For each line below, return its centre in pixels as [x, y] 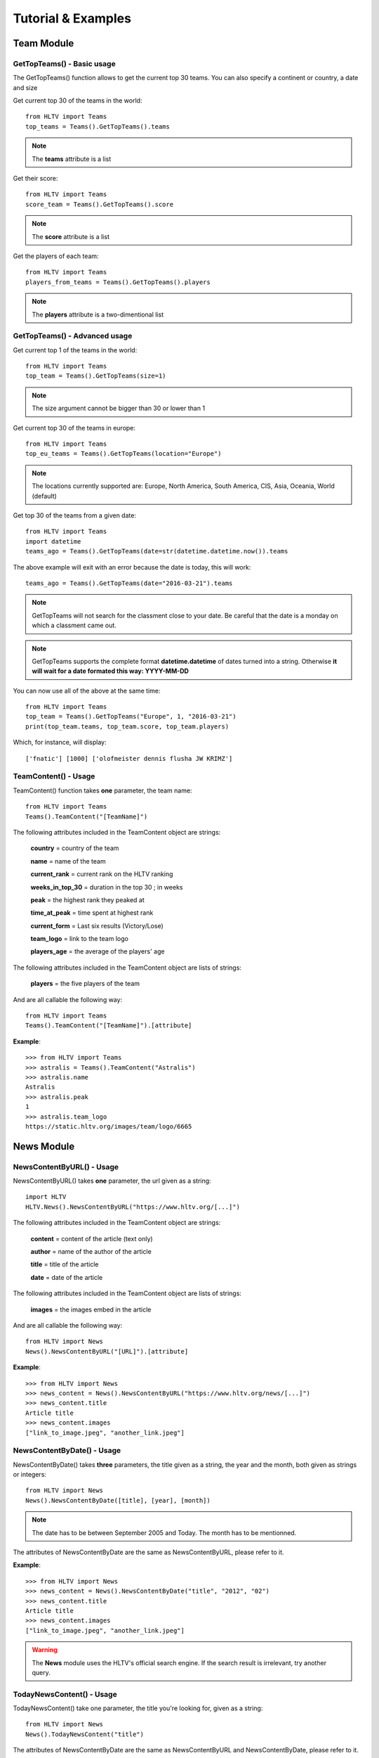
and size [25, 87]
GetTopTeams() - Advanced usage [73, 336]
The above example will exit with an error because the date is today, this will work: [132, 567]
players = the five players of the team [85, 984]
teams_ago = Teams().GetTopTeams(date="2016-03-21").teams [129, 583]
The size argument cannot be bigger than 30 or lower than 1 [119, 409]
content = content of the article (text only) [92, 1238]
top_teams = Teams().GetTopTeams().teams [98, 126]
